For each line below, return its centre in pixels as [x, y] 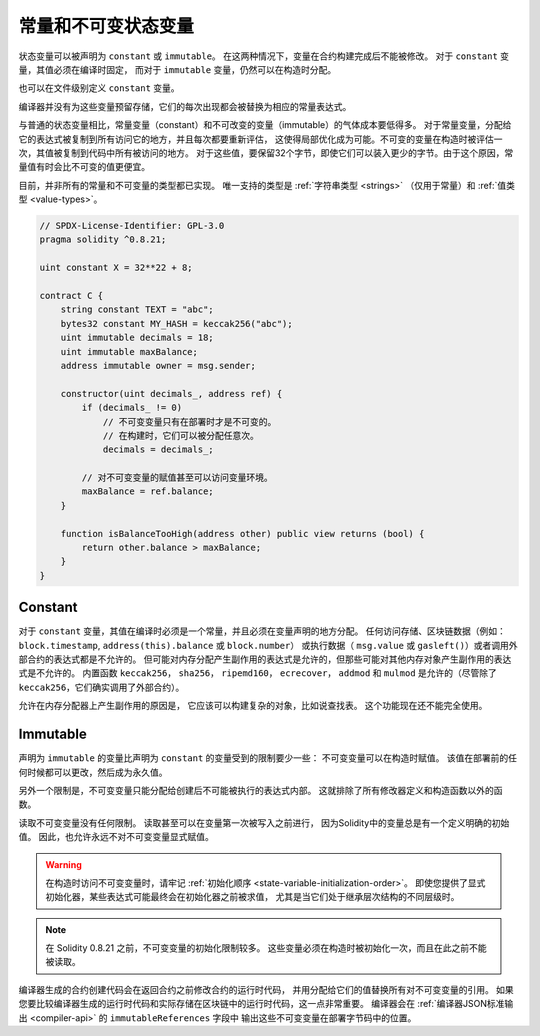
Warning [63, 864]
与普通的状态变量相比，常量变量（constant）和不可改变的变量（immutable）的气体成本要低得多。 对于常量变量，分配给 [265, 125]
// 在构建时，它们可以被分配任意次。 [181, 435]
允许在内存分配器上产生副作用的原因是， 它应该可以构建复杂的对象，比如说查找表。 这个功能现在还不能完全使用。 [253, 706]
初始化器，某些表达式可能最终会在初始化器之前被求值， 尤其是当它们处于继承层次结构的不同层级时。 [252, 897]
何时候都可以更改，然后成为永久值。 [93, 772]
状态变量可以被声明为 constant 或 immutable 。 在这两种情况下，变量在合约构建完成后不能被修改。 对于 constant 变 [264, 56]
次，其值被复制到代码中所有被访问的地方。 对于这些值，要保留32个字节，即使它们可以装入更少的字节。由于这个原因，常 [266, 152]
